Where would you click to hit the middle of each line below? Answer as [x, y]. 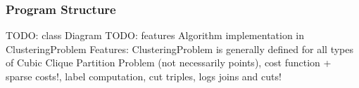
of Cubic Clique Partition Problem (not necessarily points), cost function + [169, 63]
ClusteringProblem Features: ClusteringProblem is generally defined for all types [180, 49]
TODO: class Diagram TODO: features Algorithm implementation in [155, 35]
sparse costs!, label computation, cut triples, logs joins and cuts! [144, 76]
